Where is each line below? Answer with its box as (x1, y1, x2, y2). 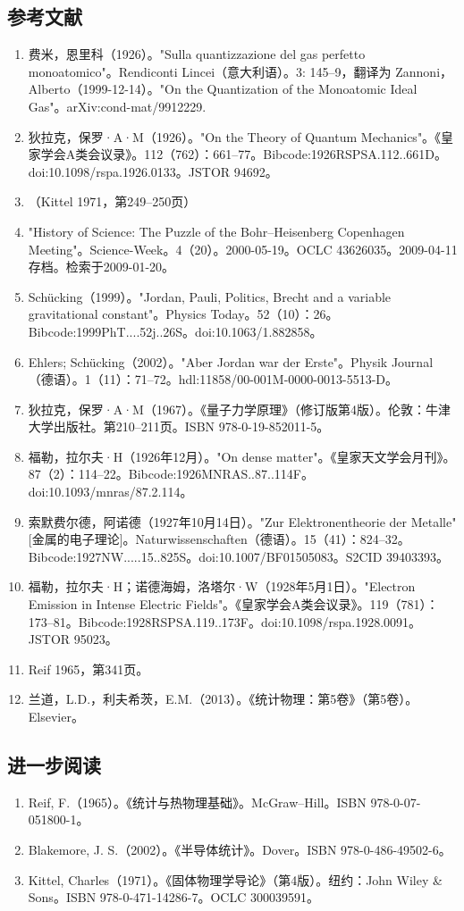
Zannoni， (395, 62, 453, 80)
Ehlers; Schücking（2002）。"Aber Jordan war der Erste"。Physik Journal (28, 352, 434, 371)
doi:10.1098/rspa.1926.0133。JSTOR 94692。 (28, 162, 278, 180)
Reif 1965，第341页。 (28, 659, 149, 678)
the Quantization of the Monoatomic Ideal (185, 79, 418, 98)
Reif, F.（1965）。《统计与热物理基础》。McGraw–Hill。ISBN (28, 792, 367, 811)
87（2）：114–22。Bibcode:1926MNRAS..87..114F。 (28, 464, 314, 483)
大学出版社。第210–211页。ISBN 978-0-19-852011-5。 (28, 417, 330, 436)
